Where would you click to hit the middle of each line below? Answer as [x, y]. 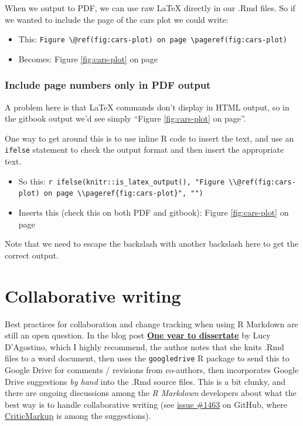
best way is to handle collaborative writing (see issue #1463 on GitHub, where [146, 404]
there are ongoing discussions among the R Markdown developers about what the [151, 393]
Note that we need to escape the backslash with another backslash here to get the [151, 244]
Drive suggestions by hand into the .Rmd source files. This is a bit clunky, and [145, 381]
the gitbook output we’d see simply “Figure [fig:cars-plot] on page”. [125, 118]
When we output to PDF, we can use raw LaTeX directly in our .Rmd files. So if [150, 8]
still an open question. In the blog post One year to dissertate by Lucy [138, 335]
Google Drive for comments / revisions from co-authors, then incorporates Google [152, 369]
